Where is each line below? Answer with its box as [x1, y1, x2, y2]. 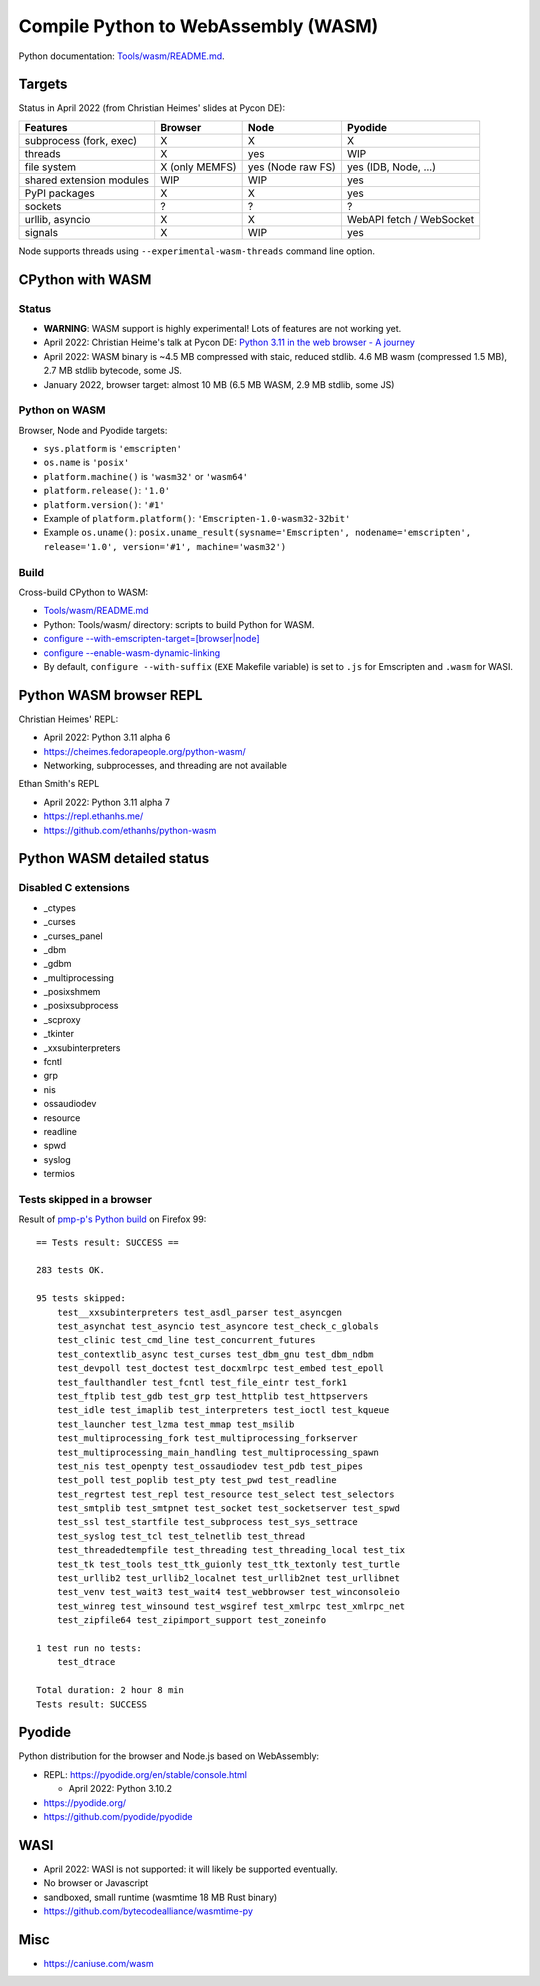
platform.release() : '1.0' [43, 485, 170, 497]
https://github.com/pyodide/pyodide [43, 1811, 193, 1823]
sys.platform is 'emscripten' [43, 443, 182, 455]
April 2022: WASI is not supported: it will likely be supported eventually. [43, 1863, 339, 1875]
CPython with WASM [18, 271, 152, 288]
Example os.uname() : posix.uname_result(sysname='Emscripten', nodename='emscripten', [43, 526, 472, 539]
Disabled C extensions [18, 881, 130, 895]
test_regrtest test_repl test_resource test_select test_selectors [56, 1488, 395, 1500]
